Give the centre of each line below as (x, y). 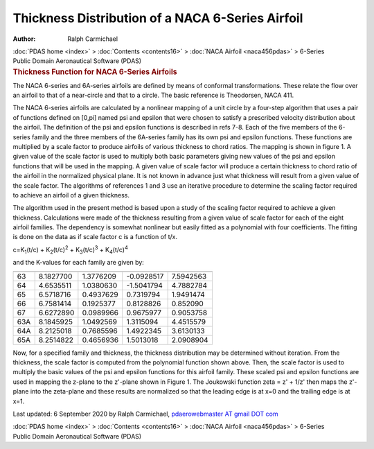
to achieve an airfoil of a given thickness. (71, 195)
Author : (24, 39)
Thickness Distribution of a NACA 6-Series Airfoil (158, 18)
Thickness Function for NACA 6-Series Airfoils (95, 71)
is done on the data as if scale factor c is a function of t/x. (95, 237)
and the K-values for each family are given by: (79, 263)
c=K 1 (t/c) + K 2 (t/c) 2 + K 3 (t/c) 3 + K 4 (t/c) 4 (70, 250)
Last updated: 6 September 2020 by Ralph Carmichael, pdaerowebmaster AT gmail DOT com (145, 414)
